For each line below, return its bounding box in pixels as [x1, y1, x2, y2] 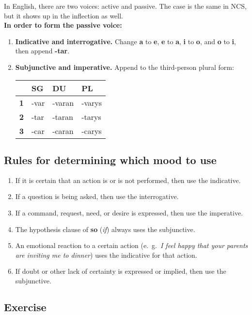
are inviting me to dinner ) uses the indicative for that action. [15, 249, 197, 260]
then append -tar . [15, 46, 70, 56]
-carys [81, 125, 102, 136]
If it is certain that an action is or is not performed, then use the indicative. [15, 175, 241, 185]
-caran [52, 125, 74, 136]
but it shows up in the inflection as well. [4, 10, 124, 20]
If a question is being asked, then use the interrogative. [15, 191, 179, 201]
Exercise [4, 299, 47, 314]
